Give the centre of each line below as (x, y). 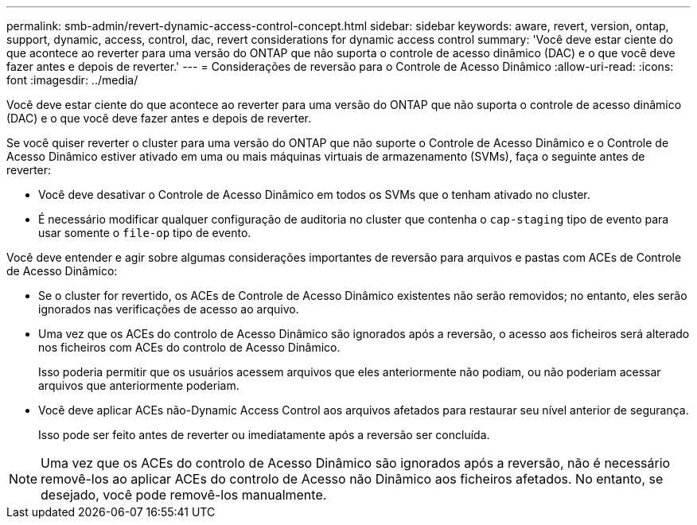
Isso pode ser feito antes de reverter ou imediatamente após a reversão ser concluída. (264, 435)
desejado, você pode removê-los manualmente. (184, 495)
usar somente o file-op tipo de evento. (145, 233)
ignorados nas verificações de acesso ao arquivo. (169, 309)
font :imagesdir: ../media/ (72, 80)
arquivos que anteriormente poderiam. (139, 385)
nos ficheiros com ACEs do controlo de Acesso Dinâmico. (189, 347)
